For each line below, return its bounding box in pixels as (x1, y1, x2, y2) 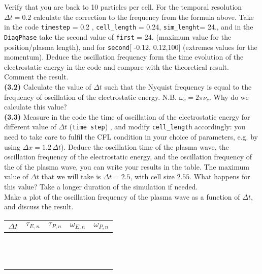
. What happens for (189, 171, 250, 182)
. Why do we (209, 91, 249, 102)
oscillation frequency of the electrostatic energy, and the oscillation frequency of (4, 151, 252, 162)
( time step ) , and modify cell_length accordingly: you (69, 121, 246, 132)
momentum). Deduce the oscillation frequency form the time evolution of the (4, 51, 244, 62)
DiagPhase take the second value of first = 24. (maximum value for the (4, 31, 232, 42)
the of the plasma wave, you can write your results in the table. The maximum (4, 161, 249, 172)
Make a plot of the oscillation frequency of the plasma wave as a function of (4, 191, 240, 202)
